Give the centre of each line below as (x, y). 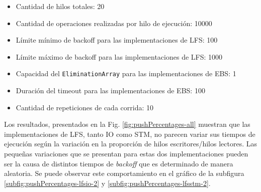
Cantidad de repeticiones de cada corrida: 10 (84, 107)
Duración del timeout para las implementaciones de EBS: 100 (110, 90)
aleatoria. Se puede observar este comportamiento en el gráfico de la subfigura (124, 173)
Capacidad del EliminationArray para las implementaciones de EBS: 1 (126, 73)
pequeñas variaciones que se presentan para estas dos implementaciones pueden (126, 153)
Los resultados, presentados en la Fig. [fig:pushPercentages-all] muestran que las (127, 124)
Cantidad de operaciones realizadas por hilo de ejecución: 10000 (114, 23)
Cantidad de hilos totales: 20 (60, 6)
